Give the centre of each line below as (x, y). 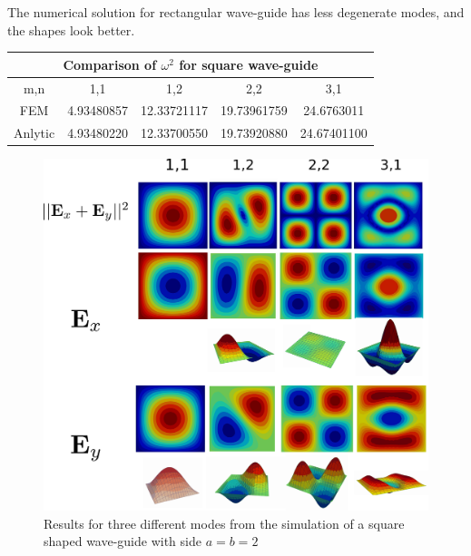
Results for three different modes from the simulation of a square (224, 523)
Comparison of (110, 64)
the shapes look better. (71, 29)
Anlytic (34, 133)
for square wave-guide (249, 64)
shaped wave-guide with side (123, 541)
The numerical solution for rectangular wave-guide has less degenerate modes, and (236, 12)
